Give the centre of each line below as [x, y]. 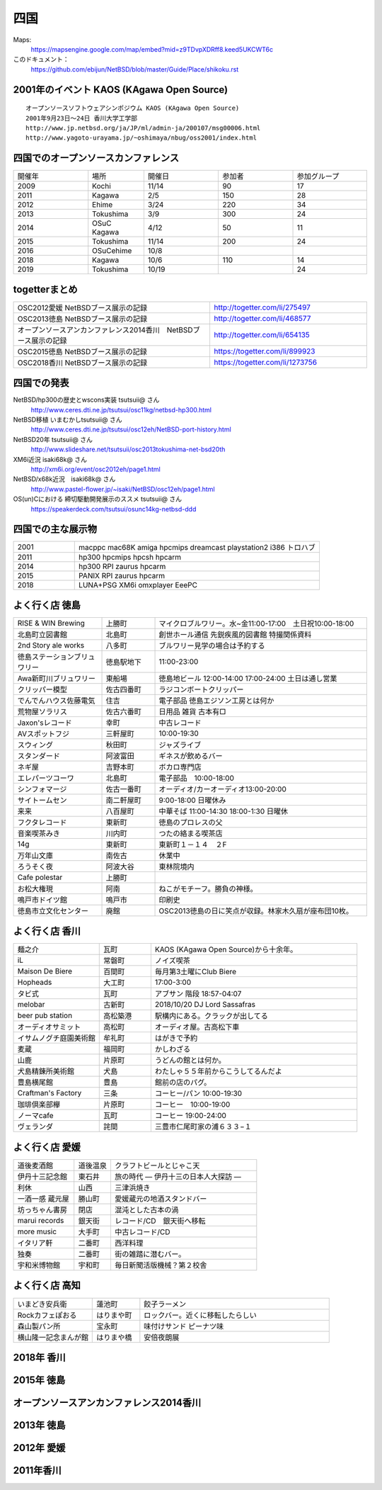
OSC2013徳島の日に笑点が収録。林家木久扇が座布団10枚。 [256, 910]
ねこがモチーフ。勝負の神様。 [208, 888]
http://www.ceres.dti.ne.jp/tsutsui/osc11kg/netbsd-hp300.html [121, 410]
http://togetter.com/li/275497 [262, 307]
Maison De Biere [45, 971]
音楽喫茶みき [39, 833]
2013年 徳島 [39, 1425]
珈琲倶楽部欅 [39, 1105]
